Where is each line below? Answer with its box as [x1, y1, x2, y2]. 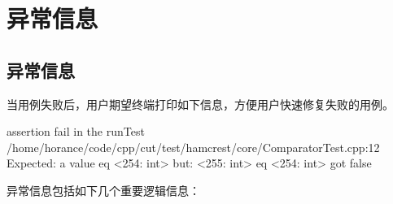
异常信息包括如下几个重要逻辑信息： [7, 181, 200, 198]
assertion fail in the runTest [7, 123, 145, 140]
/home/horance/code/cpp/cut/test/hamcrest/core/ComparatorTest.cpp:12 [7, 138, 380, 155]
